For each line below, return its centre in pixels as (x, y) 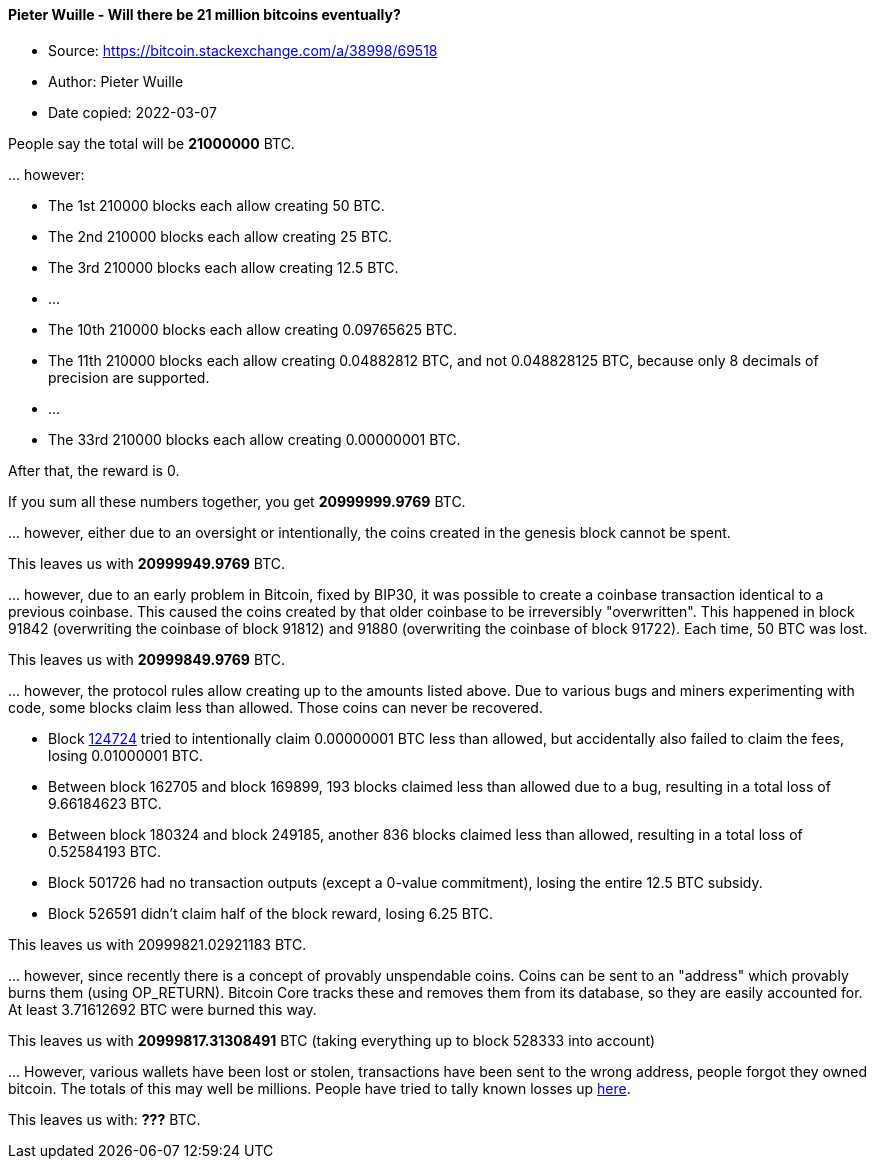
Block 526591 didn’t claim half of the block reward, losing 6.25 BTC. (271, 913)
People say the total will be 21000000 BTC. (151, 143)
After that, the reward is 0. (94, 470)
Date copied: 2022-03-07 (132, 112)
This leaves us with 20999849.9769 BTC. (147, 659)
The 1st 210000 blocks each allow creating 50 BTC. (216, 205)
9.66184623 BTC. (105, 803)
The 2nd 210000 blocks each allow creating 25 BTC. (220, 236)
